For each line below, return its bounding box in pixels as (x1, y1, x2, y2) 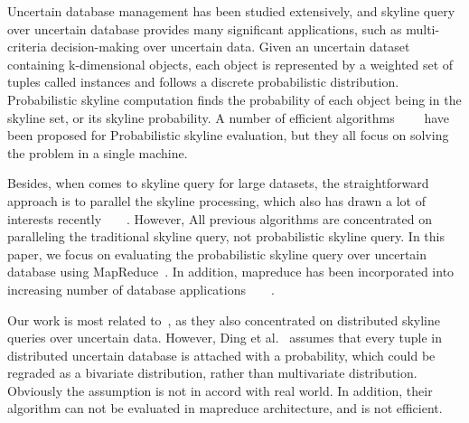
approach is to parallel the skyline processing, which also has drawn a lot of (7, 191, 427, 210)
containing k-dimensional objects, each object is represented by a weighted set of (7, 54, 454, 73)
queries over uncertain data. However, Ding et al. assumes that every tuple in (7, 328, 442, 347)
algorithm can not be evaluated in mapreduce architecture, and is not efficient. (7, 399, 443, 418)
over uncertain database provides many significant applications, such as (7, 19, 402, 38)
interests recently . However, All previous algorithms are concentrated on (7, 209, 432, 228)
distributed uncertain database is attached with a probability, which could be (7, 345, 436, 364)
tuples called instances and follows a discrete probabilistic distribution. (7, 72, 399, 91)
